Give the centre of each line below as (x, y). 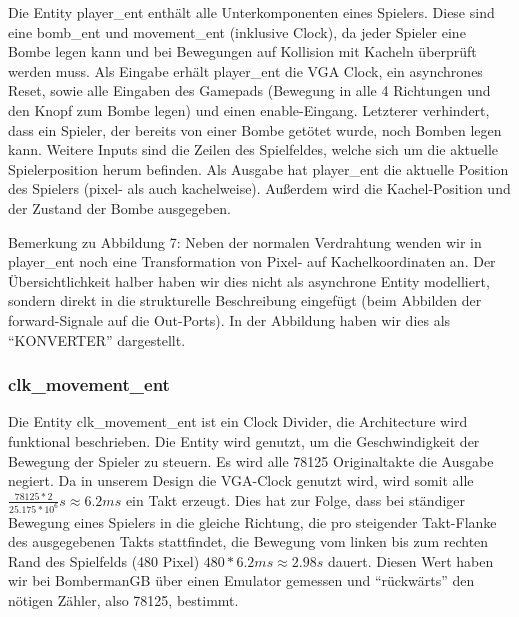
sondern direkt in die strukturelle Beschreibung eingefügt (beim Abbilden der (245, 300)
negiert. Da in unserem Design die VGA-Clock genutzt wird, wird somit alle (241, 480)
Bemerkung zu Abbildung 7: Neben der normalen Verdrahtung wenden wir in (245, 241)
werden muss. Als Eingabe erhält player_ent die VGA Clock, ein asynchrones (245, 70)
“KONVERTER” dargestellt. (97, 339)
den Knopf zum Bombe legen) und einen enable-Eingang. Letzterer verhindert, (249, 109)
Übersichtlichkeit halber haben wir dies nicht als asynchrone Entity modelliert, (249, 280)
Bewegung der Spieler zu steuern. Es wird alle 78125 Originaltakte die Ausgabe (251, 460)
